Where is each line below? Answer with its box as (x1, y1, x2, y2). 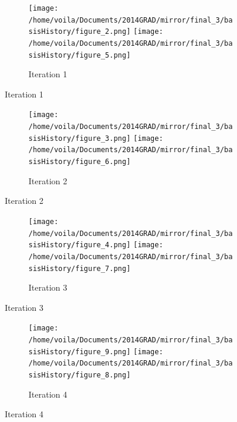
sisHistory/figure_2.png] (29, 27, 131, 36)
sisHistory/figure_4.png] (29, 241, 131, 250)
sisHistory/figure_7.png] (29, 264, 131, 273)
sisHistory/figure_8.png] (29, 371, 131, 380)
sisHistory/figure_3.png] (29, 134, 131, 143)
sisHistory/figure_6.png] (29, 158, 131, 166)
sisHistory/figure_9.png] (29, 347, 131, 356)
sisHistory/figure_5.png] (29, 51, 131, 59)
